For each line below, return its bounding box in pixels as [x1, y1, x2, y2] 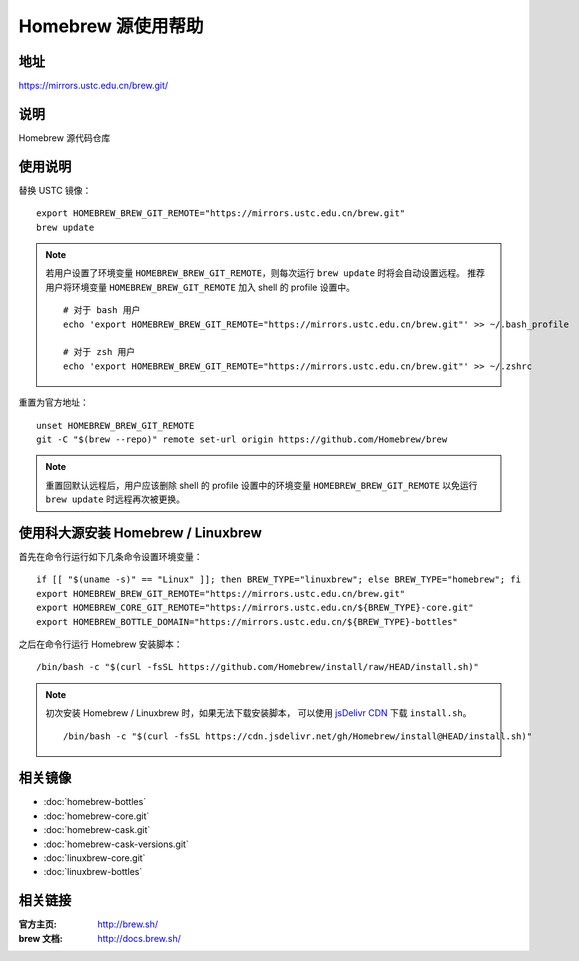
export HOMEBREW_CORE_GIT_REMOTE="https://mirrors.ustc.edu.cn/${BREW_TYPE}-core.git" [36, 602, 474, 614]
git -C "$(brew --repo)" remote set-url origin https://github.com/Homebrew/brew [36, 433, 448, 445]
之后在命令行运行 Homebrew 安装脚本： [18, 638, 184, 650]
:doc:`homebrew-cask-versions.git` [43, 838, 189, 850]
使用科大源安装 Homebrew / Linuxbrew [18, 524, 262, 541]
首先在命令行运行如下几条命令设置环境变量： [18, 551, 203, 563]
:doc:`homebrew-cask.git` [43, 824, 151, 836]
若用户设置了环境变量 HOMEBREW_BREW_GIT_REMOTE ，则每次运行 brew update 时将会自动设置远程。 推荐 [45, 267, 485, 279]
